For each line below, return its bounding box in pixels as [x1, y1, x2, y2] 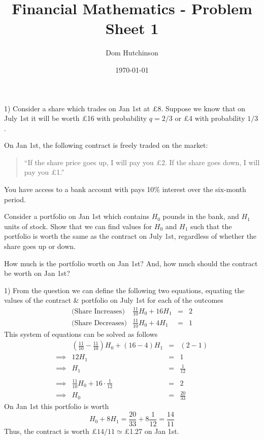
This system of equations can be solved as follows [4, 328, 158, 339]
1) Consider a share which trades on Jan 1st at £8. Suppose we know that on [4, 103, 246, 113]
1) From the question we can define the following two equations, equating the [4, 285, 245, 295]
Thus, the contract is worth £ [4, 425, 97, 436]
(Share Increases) [72, 307, 125, 315]
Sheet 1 [105, 18, 159, 39]
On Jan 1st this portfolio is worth [4, 401, 109, 412]
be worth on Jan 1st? [4, 268, 70, 278]
